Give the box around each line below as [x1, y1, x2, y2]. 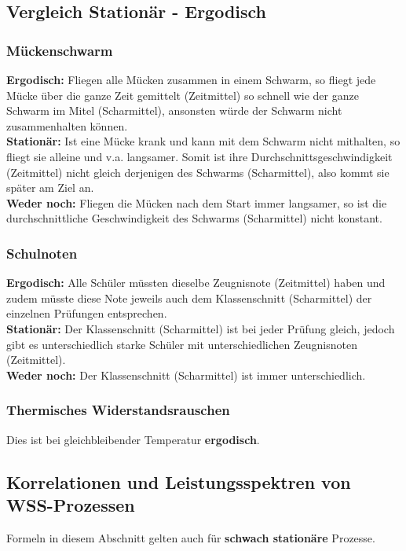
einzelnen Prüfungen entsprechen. [6, 305, 167, 321]
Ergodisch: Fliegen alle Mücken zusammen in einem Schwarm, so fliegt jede [6, 72, 376, 87]
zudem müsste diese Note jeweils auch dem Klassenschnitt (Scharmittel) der [6, 289, 372, 306]
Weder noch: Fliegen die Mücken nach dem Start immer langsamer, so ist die [6, 194, 387, 211]
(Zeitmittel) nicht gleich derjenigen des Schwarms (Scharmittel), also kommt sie [6, 163, 390, 180]
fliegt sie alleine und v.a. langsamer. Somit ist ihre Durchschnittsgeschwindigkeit [6, 148, 393, 164]
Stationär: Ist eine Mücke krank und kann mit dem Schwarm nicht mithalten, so [6, 133, 401, 149]
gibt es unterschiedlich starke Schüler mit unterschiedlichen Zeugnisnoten [6, 336, 357, 352]
